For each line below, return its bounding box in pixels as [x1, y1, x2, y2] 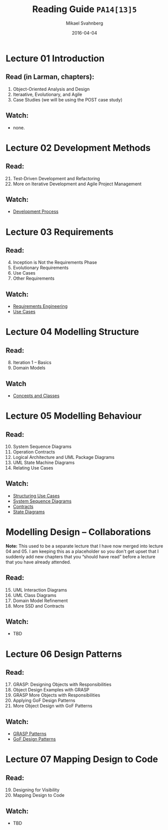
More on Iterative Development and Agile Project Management [12, 181, 142, 187]
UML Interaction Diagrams [12, 586, 67, 593]
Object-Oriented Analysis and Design [12, 86, 90, 92]
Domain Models [12, 365, 45, 371]
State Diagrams [12, 509, 45, 515]
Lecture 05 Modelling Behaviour [5, 410, 142, 422]
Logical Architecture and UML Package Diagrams [12, 454, 114, 460]
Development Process [12, 208, 59, 214]
